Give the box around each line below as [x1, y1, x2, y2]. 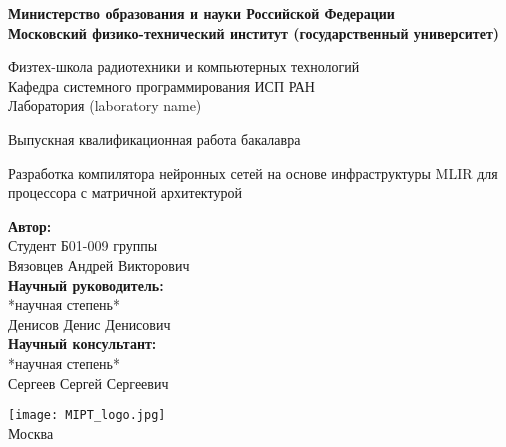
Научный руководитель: [8, 274, 164, 295]
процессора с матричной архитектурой [8, 182, 242, 203]
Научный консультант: [8, 333, 157, 354]
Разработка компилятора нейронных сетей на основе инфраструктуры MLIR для [8, 162, 498, 183]
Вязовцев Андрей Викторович [8, 254, 190, 275]
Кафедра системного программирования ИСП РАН [8, 75, 315, 96]
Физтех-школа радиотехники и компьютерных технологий [8, 56, 360, 77]
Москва [8, 422, 54, 443]
